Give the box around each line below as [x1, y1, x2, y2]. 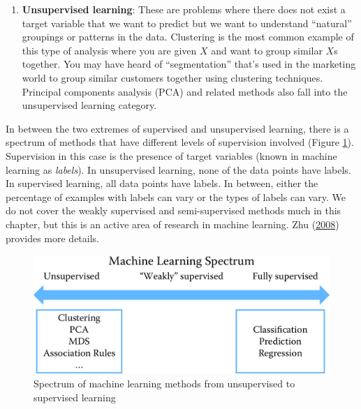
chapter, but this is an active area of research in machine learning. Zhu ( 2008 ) [6, 216, 339, 231]
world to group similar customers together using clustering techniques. [22, 70, 323, 84]
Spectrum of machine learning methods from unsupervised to [34, 375, 295, 390]
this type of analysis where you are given [22, 43, 197, 57]
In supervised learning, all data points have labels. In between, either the [6, 176, 318, 191]
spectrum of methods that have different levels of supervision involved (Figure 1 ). [6, 135, 354, 149]
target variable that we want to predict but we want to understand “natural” [22, 15, 352, 30]
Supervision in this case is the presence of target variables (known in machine [6, 148, 337, 163]
